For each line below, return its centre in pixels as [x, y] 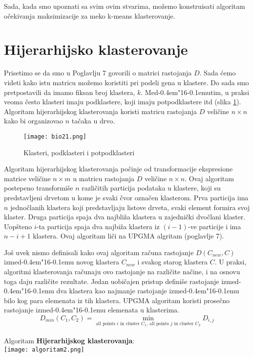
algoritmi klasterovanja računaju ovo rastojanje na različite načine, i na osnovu [122, 272]
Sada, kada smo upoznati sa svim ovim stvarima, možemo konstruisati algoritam [125, 6]
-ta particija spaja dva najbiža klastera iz [98, 226]
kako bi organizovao [33, 121]
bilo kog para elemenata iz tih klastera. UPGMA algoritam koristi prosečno [117, 300]
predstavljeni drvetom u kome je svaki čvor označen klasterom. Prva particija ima [126, 197]
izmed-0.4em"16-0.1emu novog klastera [62, 262]
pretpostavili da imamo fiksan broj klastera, [70, 92]
